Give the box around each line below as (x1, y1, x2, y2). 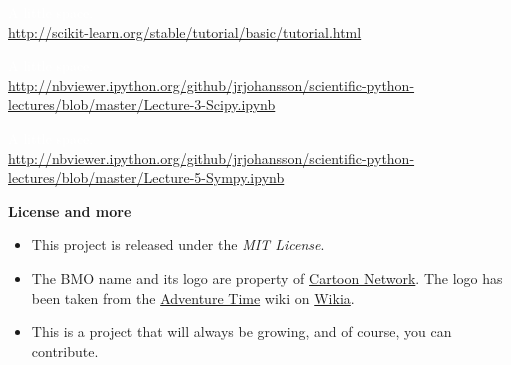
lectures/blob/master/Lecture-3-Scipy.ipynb (8, 94, 276, 115)
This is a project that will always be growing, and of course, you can (31, 321, 452, 342)
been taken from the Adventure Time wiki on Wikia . (31, 287, 355, 308)
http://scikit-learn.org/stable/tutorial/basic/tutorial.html (8, 21, 362, 42)
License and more (8, 200, 132, 221)
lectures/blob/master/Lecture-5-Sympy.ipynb (8, 167, 285, 188)
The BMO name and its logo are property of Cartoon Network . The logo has (31, 267, 503, 288)
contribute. (31, 340, 99, 361)
